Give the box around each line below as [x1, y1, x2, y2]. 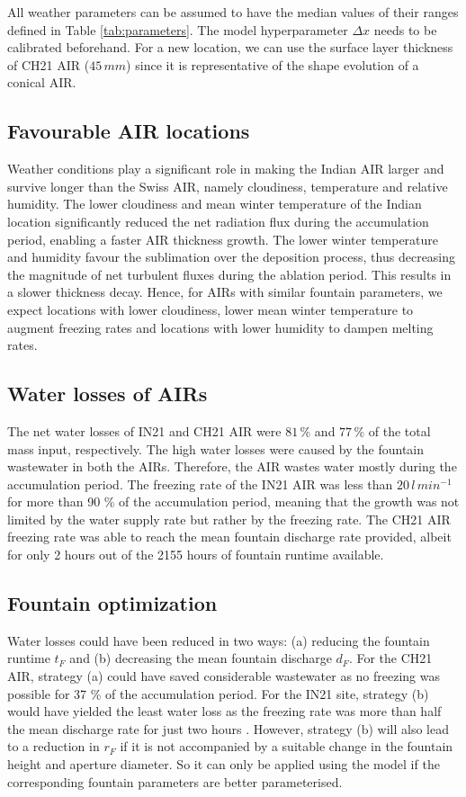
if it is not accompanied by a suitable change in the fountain [120, 737, 453, 756]
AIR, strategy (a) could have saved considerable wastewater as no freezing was [7, 667, 441, 685]
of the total [368, 421, 431, 440]
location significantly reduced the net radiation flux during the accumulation [7, 211, 429, 230]
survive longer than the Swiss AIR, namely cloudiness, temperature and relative [7, 176, 448, 195]
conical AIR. [7, 73, 76, 92]
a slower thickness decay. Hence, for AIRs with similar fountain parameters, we [7, 282, 443, 301]
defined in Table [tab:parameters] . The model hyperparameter [7, 20, 348, 39]
